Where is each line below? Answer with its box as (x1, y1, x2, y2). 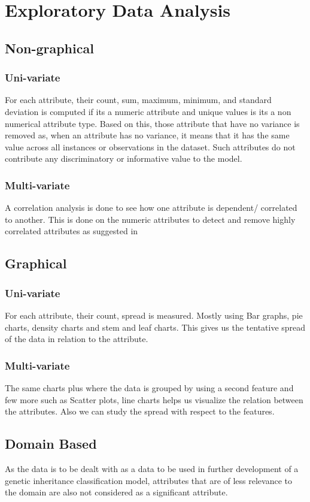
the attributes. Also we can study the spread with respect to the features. (5, 405, 275, 418)
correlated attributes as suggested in (5, 225, 138, 237)
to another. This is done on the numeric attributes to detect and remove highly (5, 213, 296, 225)
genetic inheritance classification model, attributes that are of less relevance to (5, 474, 293, 486)
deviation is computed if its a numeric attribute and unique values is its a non (5, 105, 291, 117)
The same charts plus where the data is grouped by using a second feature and (5, 381, 294, 394)
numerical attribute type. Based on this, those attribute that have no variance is (5, 117, 300, 129)
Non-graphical (5, 38, 94, 57)
